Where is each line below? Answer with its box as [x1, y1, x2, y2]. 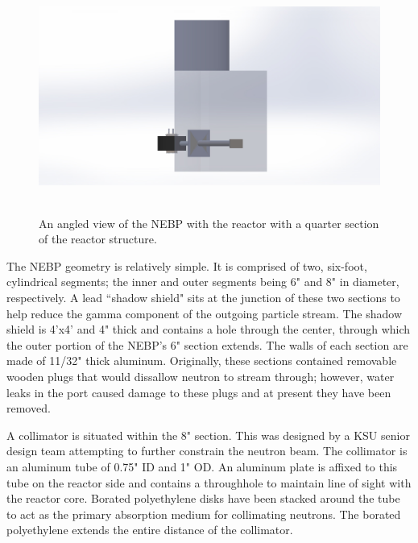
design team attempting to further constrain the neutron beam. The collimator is [6, 442, 408, 459]
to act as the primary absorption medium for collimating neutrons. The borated [6, 505, 401, 522]
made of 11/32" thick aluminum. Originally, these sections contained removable [6, 352, 397, 369]
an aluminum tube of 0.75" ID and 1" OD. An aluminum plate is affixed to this [6, 458, 398, 475]
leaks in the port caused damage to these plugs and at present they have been [6, 383, 391, 400]
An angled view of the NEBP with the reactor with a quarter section [39, 214, 379, 231]
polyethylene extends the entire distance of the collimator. [6, 521, 293, 538]
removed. [6, 400, 51, 417]
